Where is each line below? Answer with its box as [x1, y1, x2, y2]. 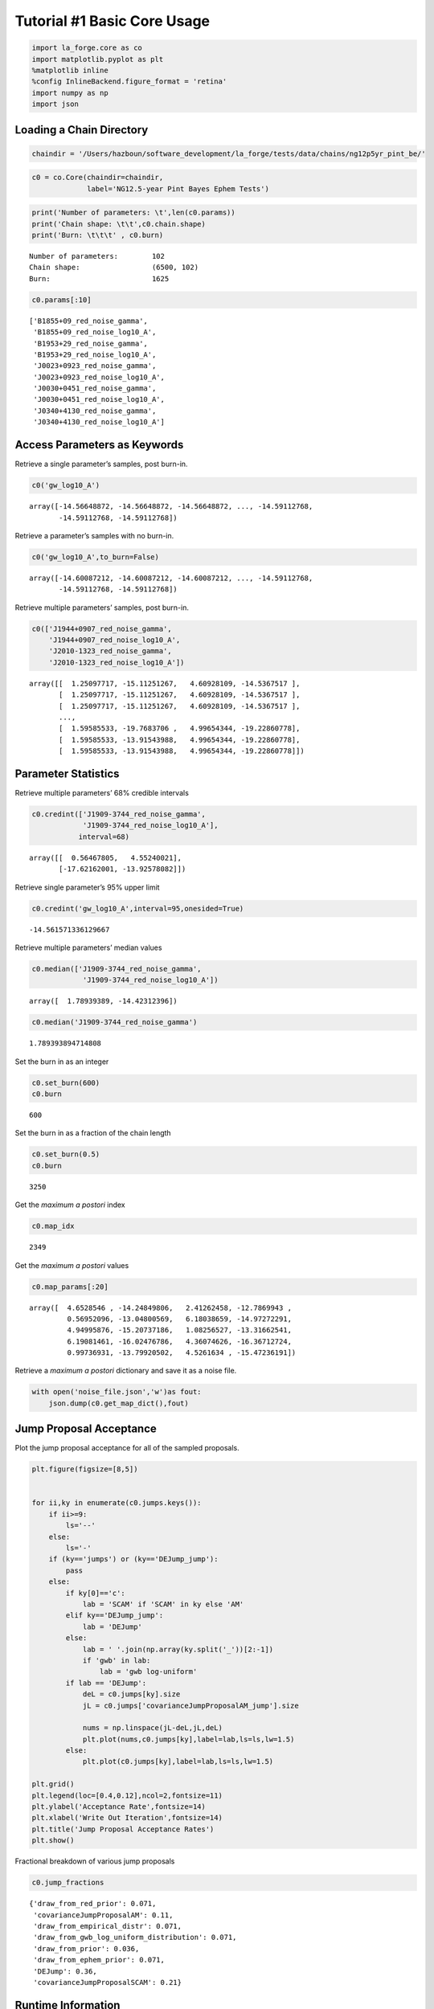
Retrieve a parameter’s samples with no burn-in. [14, 530, 174, 540]
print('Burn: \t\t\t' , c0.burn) [31, 231, 164, 240]
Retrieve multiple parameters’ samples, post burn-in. [14, 603, 189, 612]
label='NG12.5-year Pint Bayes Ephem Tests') [87, 184, 269, 193]
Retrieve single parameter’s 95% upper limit [14, 882, 160, 892]
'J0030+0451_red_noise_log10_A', [33, 395, 165, 404]
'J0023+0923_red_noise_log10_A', [33, 372, 165, 382]
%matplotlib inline [31, 65, 108, 75]
